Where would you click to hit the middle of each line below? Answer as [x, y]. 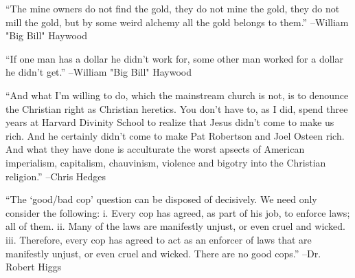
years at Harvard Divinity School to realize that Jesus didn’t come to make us [170, 122]
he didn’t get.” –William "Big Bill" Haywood [99, 72]
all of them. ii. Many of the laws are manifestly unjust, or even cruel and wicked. [176, 226]
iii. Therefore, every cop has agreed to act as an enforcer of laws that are [159, 239]
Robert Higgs [34, 267]
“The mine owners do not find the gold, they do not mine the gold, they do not [173, 8]
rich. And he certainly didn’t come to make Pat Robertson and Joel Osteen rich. [175, 135]
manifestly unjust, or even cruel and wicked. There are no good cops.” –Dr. [163, 253]
